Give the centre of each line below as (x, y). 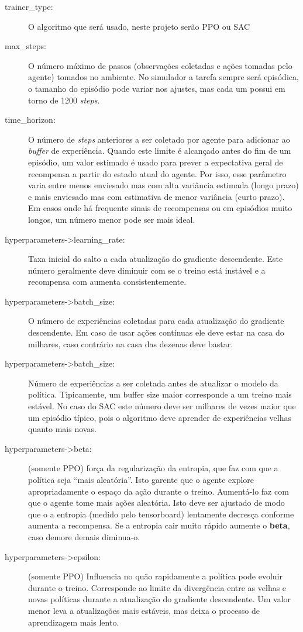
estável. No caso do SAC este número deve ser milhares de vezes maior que (162, 406)
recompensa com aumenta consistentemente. (107, 282)
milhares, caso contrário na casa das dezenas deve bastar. (131, 343)
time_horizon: (30, 120)
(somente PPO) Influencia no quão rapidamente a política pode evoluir (155, 576)
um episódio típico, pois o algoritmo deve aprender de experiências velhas (160, 417)
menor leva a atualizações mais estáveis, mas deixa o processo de (144, 610)
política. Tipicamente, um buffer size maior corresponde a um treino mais (160, 394)
